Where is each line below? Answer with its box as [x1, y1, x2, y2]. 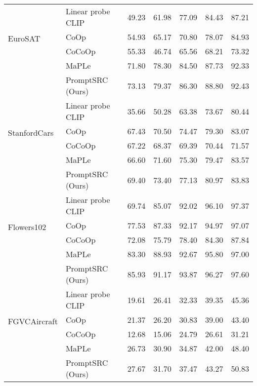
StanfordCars [8, 127, 54, 138]
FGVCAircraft [8, 315, 58, 327]
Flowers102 [8, 221, 46, 232]
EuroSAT [8, 33, 41, 44]
